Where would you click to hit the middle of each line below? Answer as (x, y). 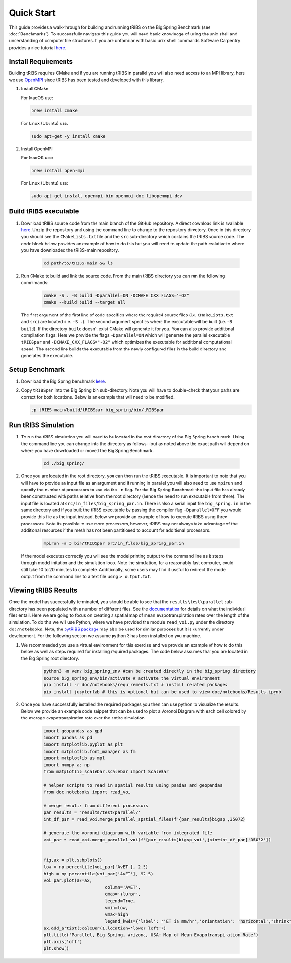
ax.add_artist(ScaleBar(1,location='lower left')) (105, 928)
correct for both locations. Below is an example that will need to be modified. (98, 397)
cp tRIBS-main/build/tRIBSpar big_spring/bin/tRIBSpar (98, 410)
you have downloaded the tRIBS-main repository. (70, 250)
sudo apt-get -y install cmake (69, 136)
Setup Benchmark (37, 370)
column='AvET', (122, 887)
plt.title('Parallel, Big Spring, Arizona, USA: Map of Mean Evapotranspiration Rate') (151, 935)
